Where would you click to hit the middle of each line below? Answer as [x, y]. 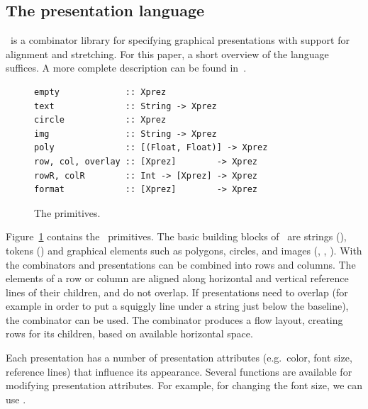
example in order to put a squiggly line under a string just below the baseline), [177, 306]
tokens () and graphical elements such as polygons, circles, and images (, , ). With [184, 250]
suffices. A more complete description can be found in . [126, 68]
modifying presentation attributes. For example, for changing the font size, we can [184, 385]
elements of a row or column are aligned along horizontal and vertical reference [177, 278]
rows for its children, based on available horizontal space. [129, 334]
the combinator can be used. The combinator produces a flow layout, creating [174, 319]
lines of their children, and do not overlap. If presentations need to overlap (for [177, 292]
